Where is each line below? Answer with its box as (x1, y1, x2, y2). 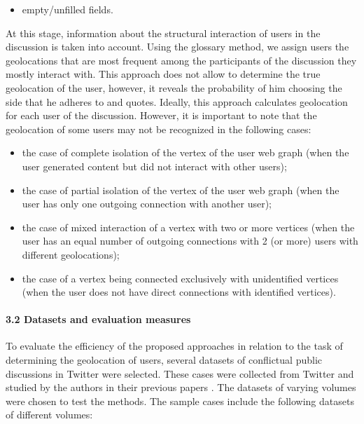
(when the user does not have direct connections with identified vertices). (22, 285, 336, 299)
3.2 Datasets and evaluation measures (6, 312, 191, 327)
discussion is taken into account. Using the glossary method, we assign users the (6, 39, 349, 54)
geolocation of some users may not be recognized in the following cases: (6, 121, 311, 136)
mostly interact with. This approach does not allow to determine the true (6, 67, 321, 81)
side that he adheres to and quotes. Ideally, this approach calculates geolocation (6, 94, 348, 109)
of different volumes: (6, 407, 93, 422)
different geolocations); (22, 247, 120, 261)
